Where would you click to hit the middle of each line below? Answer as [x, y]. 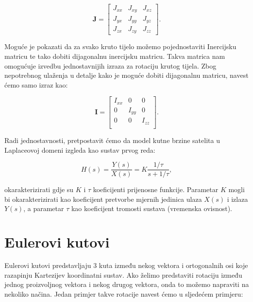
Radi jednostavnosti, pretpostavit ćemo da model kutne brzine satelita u [112, 140]
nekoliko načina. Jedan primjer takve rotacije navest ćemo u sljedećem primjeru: [124, 293]
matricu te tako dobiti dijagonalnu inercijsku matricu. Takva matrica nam [115, 56]
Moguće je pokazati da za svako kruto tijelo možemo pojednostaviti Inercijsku [120, 46]
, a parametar [44, 208]
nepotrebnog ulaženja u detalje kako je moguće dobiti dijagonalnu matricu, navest [126, 75]
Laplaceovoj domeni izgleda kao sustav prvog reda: [80, 150]
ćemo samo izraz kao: [36, 84]
